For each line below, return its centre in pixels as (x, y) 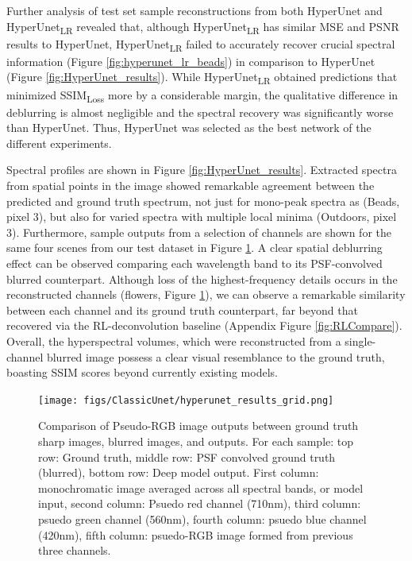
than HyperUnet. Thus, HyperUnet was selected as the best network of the (189, 128)
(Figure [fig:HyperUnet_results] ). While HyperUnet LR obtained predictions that (202, 78)
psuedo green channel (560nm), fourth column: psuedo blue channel (202, 519)
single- (360, 341)
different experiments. (59, 143)
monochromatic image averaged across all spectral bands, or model (201, 487)
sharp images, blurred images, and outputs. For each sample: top (196, 441)
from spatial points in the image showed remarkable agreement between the (191, 186)
